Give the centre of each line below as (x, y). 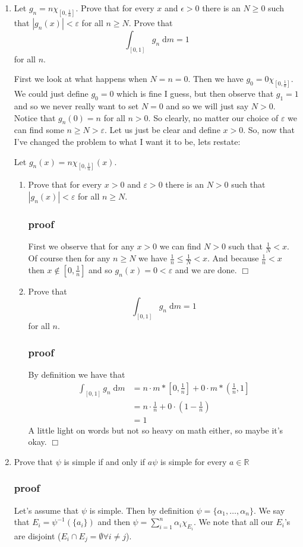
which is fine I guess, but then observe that (195, 94)
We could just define (51, 94)
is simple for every (193, 461)
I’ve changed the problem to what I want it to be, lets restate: (127, 141)
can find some (39, 130)
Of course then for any (69, 258)
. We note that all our (233, 522)
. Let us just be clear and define (162, 130)
